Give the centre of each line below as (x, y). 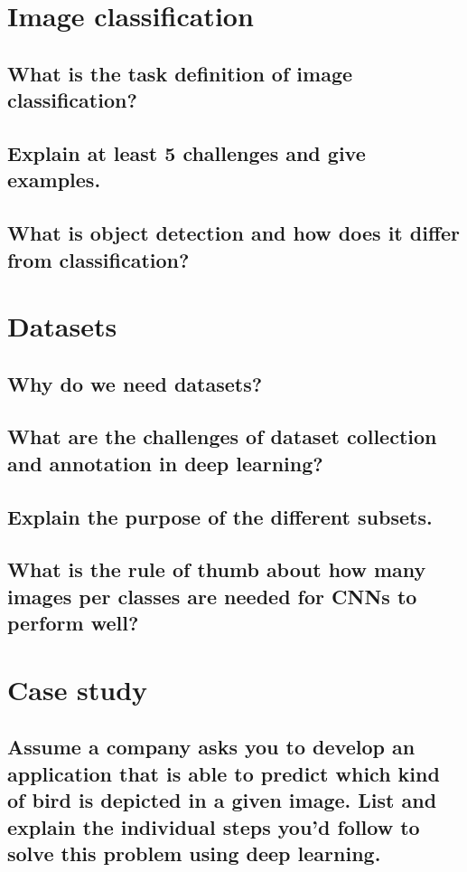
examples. (54, 180)
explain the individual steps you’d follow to (214, 826)
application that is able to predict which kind (224, 773)
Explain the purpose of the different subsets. (220, 516)
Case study (78, 689)
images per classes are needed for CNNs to (212, 596)
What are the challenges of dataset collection (222, 436)
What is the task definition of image (180, 73)
